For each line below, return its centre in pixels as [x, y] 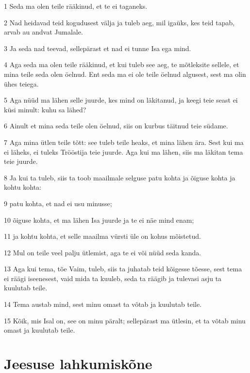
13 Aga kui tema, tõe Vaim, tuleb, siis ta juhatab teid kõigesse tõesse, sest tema [123, 269]
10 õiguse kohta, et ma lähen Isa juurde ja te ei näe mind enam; [99, 220]
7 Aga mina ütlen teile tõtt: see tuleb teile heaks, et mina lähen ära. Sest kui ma [124, 142]
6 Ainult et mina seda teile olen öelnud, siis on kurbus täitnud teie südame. [116, 126]
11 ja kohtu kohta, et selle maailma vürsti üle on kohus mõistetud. [102, 236]
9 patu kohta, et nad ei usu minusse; [58, 203]
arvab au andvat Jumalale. [43, 32]
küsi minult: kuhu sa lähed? [45, 109]
